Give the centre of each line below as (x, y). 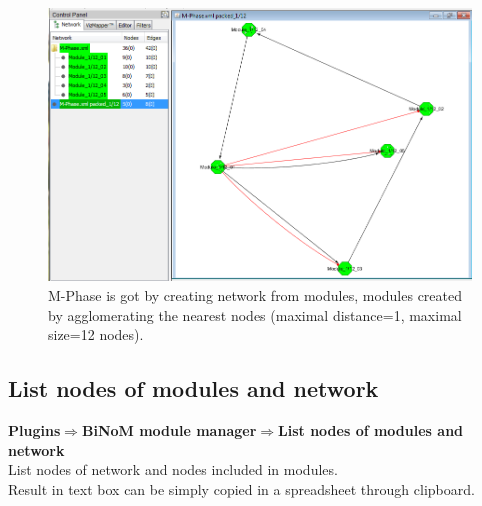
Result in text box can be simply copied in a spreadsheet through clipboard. (241, 488)
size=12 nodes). (96, 334)
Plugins (34, 429)
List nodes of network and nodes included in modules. (173, 469)
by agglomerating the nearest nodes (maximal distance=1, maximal (255, 314)
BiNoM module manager (169, 429)
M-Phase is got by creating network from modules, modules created (255, 294)
